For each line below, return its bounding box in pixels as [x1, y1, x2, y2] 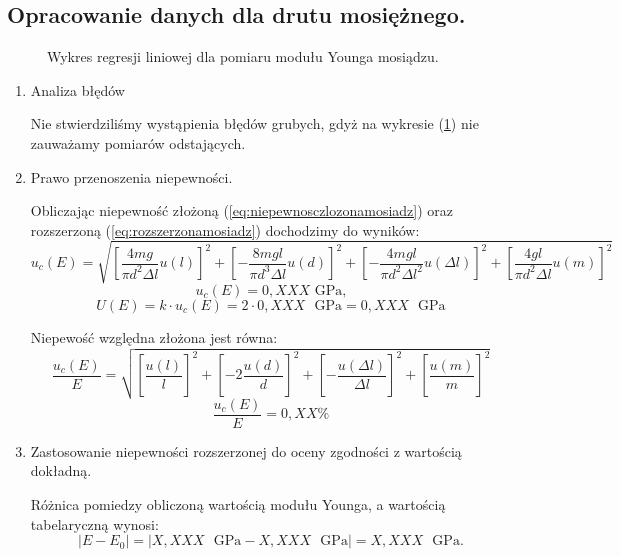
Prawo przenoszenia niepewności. [30, 166, 233, 187]
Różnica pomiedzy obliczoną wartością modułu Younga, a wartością [30, 493, 446, 514]
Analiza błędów [30, 79, 125, 100]
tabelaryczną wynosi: [30, 513, 159, 534]
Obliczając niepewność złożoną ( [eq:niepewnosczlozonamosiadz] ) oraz [30, 200, 454, 221]
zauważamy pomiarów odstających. [30, 132, 246, 153]
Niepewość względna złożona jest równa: [30, 326, 278, 347]
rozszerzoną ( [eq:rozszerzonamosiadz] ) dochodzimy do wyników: [30, 219, 420, 240]
